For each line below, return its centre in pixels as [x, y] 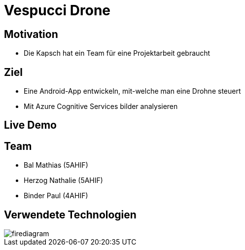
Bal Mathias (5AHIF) [56, 165]
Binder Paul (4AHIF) [56, 196]
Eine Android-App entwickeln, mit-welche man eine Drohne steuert [132, 91]
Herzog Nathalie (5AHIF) [63, 180]
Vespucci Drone [57, 10]
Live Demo [30, 125]
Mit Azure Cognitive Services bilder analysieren [101, 107]
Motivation [31, 34]
